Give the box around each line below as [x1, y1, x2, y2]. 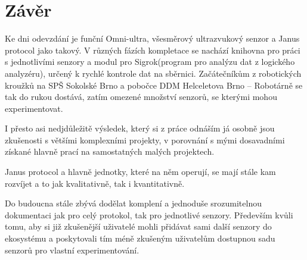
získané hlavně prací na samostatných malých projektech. [5, 145, 215, 158]
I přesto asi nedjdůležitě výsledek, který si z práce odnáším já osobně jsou [5, 122, 275, 134]
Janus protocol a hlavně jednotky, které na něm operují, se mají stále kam [5, 165, 276, 178]
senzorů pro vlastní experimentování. [5, 243, 139, 256]
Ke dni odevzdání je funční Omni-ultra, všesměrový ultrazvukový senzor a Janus [5, 32, 300, 45]
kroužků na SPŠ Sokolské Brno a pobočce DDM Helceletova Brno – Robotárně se [5, 79, 303, 91]
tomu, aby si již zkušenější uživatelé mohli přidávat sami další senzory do [5, 220, 272, 233]
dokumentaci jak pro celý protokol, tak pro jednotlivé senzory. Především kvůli [5, 208, 293, 221]
